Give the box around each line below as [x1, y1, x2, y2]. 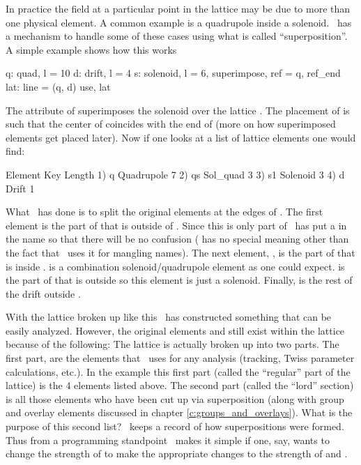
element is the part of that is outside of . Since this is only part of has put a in [6, 218, 347, 232]
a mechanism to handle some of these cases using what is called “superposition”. [6, 29, 348, 43]
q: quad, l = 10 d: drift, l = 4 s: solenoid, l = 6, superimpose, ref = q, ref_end [6, 66, 341, 80]
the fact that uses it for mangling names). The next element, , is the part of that [6, 245, 355, 259]
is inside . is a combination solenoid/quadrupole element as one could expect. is [6, 259, 345, 273]
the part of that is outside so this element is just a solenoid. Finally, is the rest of [6, 273, 353, 287]
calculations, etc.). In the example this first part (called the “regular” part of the [6, 364, 351, 379]
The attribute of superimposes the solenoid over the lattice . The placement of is [6, 102, 350, 117]
